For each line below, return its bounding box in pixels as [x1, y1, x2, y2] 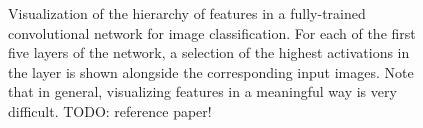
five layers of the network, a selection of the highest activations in [8, 42, 410, 63]
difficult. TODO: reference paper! [8, 100, 212, 121]
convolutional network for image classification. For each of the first [8, 22, 416, 43]
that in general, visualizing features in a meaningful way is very [8, 81, 397, 102]
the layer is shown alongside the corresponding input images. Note [8, 61, 414, 82]
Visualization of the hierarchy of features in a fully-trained [8, 3, 366, 23]
